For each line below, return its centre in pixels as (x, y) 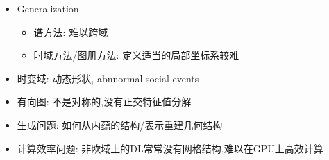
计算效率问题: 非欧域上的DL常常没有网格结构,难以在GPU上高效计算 (170, 148)
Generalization (48, 8)
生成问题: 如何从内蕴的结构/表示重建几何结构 (120, 124)
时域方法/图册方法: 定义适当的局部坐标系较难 (136, 55)
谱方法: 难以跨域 (71, 32)
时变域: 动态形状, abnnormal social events (108, 78)
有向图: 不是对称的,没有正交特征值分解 (104, 101)
